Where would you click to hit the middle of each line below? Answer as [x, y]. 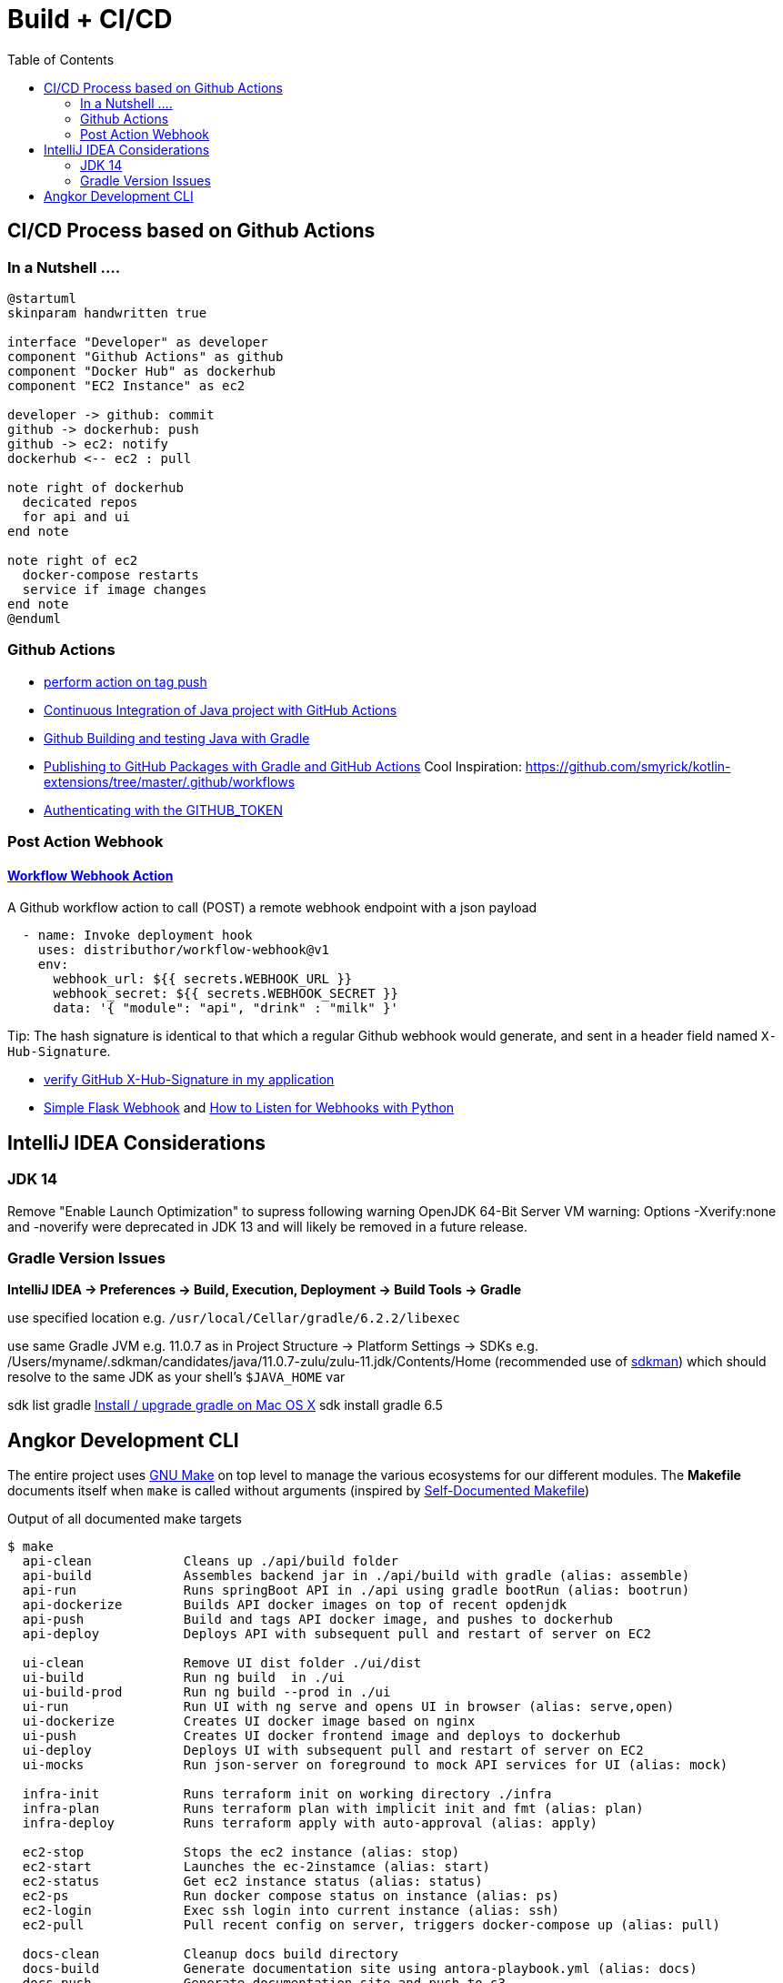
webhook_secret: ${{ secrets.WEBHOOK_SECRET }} [226, 994]
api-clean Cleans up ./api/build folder [210, 1561]
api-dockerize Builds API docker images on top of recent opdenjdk [295, 1605]
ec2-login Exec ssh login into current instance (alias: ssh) [291, 1911]
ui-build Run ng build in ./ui [183, 1678]
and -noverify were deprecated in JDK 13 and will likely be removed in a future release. [267, 1226]
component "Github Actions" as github [146, 356]
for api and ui [76, 516]
